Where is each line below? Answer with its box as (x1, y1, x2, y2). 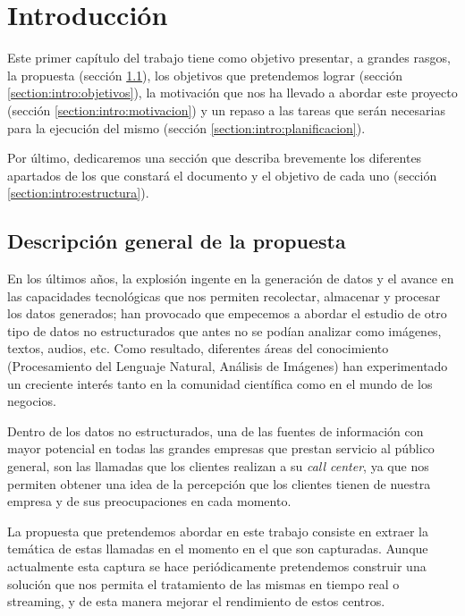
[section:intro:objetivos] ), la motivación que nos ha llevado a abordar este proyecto (7, 83, 458, 102)
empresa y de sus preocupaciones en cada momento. (7, 492, 292, 511)
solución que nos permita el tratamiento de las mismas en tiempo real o (7, 574, 400, 593)
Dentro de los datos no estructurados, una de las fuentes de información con (7, 421, 424, 440)
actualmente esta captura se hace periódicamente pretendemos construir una (7, 556, 427, 575)
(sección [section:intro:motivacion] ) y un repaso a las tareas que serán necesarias (7, 100, 445, 119)
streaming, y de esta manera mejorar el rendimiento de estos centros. (7, 592, 385, 611)
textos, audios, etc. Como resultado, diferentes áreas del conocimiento (7, 339, 389, 358)
